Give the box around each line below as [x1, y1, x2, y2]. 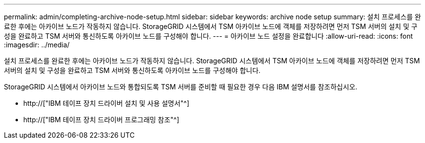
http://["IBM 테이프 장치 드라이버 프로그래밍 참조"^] [23, 115, 180, 124]
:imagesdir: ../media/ [4, 41, 70, 49]
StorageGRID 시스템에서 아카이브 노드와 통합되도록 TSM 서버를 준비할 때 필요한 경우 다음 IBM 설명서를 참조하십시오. [4, 83, 358, 91]
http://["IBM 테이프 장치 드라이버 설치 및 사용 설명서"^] [23, 99, 190, 107]
